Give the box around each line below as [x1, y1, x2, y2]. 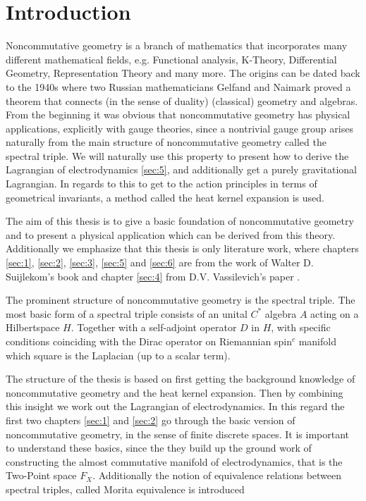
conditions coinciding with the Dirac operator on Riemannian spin [6, 334, 292, 348]
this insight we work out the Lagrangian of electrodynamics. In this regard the [6, 399, 345, 414]
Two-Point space [6, 468, 77, 483]
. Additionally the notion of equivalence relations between [92, 468, 342, 483]
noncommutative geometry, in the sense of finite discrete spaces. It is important [6, 426, 350, 441]
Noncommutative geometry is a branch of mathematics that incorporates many [6, 38, 348, 53]
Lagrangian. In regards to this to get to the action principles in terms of [6, 176, 317, 191]
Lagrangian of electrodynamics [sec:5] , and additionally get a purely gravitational [6, 162, 357, 177]
